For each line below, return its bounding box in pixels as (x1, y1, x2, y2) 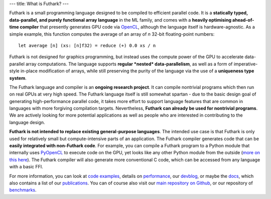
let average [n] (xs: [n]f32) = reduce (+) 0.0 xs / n (18, 43, 156, 48)
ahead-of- (232, 17, 254, 23)
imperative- (233, 61, 258, 67)
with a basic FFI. (9, 164, 44, 170)
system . (9, 75, 27, 81)
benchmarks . (9, 187, 37, 193)
